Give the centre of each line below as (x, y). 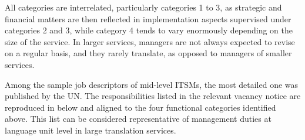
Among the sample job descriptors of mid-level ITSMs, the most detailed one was (152, 84)
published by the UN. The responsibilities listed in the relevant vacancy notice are (153, 96)
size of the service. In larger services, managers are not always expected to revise (150, 41)
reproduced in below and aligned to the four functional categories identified (140, 107)
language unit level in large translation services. (91, 130)
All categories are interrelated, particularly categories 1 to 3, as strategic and (143, 7)
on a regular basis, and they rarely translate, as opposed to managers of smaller (148, 53)
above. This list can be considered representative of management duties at (138, 119)
